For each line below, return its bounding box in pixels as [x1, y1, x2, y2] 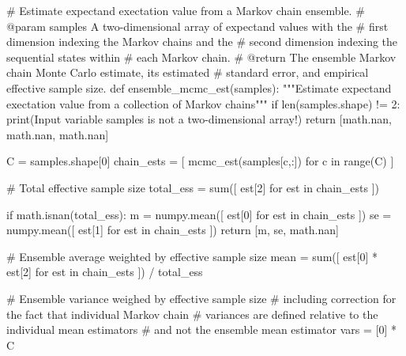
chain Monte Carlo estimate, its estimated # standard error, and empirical [6, 64, 369, 81]
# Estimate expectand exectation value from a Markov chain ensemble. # [6, 2, 365, 18]
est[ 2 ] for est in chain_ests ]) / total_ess [6, 263, 203, 280]
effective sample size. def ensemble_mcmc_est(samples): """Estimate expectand [6, 79, 392, 96]
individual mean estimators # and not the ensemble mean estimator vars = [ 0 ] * [6, 321, 397, 338]
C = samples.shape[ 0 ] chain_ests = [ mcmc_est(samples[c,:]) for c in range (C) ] [6, 153, 394, 169]
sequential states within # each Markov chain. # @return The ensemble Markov [6, 48, 397, 65]
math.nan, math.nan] [6, 126, 109, 142]
